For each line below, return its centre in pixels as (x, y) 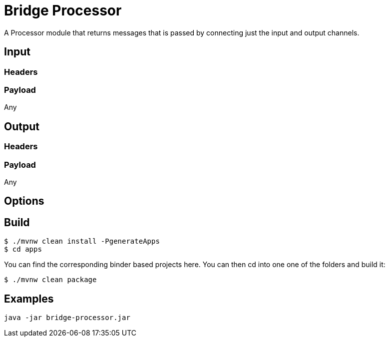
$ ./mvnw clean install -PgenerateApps (82, 241)
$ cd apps (23, 249)
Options (24, 201)
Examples (29, 299)
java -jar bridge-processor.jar (67, 318)
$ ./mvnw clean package (50, 280)
